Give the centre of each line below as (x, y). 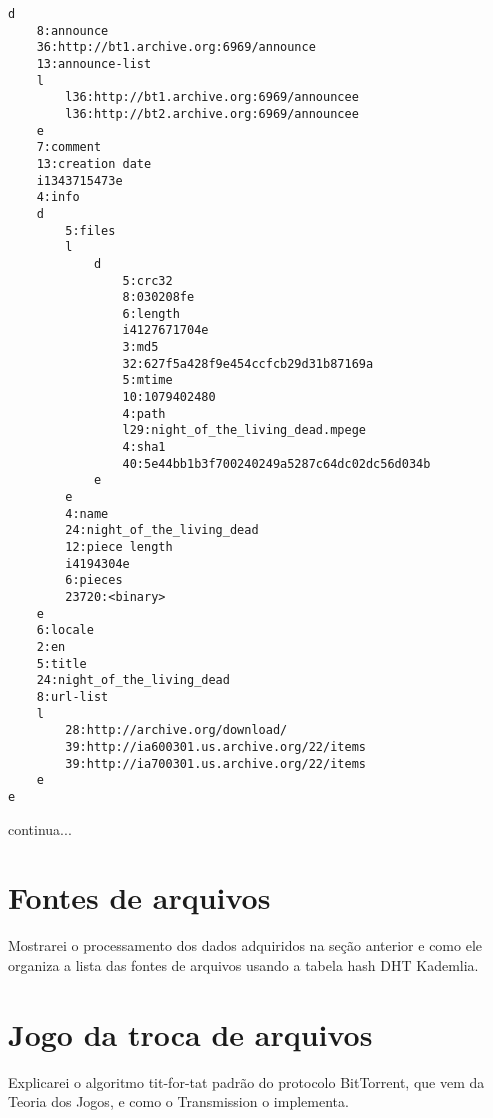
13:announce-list (94, 63)
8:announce (72, 30)
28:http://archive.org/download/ (176, 730)
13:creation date (94, 163)
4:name (87, 513)
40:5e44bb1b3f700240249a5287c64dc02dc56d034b (276, 463)
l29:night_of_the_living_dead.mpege (244, 430)
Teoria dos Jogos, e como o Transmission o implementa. (178, 1101)
